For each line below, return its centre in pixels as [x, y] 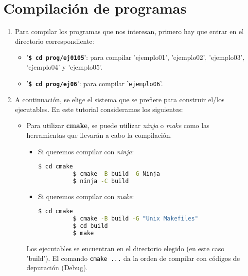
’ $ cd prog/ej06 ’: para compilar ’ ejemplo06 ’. [95, 83]
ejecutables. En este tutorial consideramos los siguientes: [99, 109]
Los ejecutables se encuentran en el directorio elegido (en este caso [125, 248]
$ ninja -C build [101, 181]
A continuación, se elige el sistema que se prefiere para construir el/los [120, 100]
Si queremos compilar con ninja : [86, 151]
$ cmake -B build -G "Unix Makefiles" [135, 219]
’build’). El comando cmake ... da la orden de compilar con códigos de [133, 258]
